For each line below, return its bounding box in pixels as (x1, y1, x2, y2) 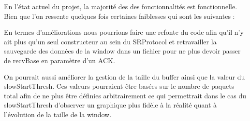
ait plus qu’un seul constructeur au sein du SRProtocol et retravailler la (4, 36, 217, 46)
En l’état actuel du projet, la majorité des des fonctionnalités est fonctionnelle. (4, 1, 237, 11)
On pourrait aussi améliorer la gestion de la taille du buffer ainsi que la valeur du (4, 71, 245, 81)
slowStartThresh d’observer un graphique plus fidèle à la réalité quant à (4, 100, 217, 110)
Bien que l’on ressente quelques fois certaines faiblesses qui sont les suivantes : (4, 11, 235, 21)
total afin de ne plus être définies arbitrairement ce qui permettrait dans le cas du (4, 90, 247, 100)
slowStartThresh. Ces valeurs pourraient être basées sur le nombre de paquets (4, 81, 235, 91)
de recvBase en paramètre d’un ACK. (4, 55, 115, 65)
